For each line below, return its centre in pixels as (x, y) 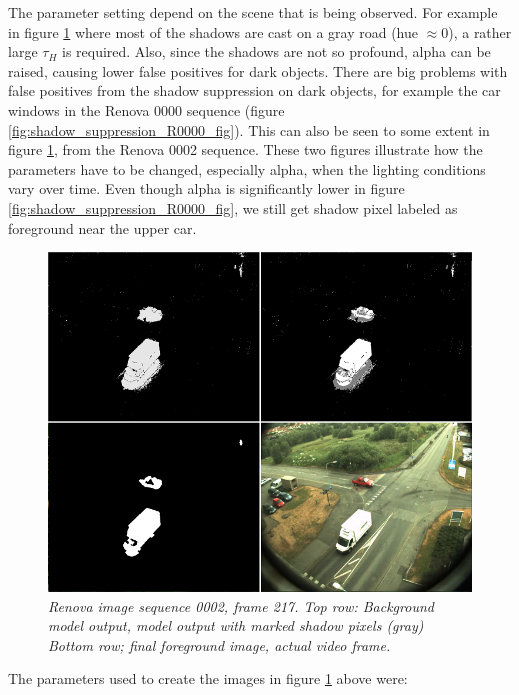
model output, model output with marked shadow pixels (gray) (236, 625)
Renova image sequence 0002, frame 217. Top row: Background (241, 605)
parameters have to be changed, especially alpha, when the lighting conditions (247, 168)
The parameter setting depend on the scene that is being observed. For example (253, 12)
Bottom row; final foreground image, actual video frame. (219, 644)
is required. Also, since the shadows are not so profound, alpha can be (276, 51)
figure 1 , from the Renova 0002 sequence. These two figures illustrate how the (245, 149)
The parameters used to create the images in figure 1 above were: (208, 678)
